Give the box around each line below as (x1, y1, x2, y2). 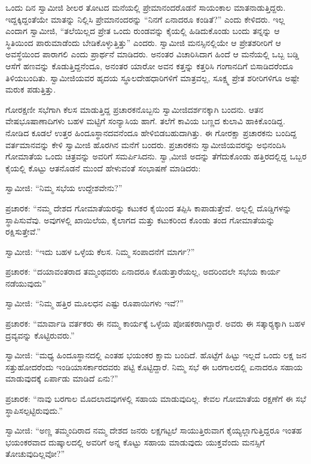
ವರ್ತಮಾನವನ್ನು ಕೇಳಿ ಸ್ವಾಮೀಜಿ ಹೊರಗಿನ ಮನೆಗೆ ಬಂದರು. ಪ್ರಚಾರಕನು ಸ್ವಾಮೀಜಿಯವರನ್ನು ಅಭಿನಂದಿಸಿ (5, 138, 286, 150)
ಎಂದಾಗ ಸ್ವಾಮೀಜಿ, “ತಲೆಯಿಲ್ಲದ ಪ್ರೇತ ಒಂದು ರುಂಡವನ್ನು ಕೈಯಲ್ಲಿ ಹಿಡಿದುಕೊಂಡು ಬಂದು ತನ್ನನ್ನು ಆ (5, 24, 280, 37)
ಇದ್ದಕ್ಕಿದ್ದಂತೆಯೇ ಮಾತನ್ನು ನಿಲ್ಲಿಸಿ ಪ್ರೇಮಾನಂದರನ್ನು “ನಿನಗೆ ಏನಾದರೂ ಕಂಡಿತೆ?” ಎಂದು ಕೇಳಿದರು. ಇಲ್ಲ (5, 13, 285, 25)
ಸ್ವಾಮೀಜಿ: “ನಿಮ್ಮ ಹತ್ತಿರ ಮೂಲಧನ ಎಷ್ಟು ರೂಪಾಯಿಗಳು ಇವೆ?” (5, 297, 184, 309)
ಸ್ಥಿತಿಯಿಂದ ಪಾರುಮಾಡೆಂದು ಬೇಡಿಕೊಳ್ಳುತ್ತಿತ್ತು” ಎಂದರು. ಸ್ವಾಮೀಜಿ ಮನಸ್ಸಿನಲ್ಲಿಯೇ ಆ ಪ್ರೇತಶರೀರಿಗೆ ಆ (5, 36, 281, 48)
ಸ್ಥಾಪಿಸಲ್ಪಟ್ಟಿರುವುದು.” (5, 404, 63, 416)
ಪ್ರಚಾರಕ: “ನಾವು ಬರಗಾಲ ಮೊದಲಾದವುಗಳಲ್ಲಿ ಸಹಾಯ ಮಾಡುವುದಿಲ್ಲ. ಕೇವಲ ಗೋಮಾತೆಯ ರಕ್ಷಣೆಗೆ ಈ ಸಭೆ (5, 392, 306, 405)
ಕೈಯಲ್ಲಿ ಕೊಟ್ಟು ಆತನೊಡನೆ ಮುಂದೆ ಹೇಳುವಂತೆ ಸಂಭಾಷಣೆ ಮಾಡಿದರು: (5, 161, 201, 174)
